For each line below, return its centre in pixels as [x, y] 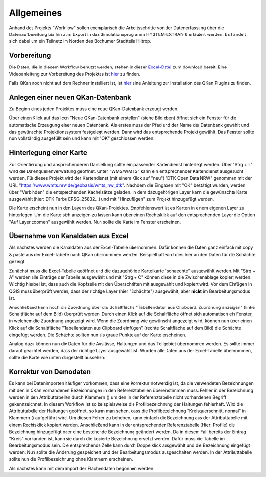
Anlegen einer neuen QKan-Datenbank [70, 97]
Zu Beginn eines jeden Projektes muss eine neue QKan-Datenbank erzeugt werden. [94, 109]
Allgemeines [35, 13]
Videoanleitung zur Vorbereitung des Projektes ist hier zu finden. [75, 74]
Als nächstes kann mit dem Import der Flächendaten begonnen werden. [82, 468]
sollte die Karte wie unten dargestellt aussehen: [57, 358]
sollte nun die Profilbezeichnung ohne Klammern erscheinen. [71, 459]
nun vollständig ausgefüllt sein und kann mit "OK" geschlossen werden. [82, 138]
